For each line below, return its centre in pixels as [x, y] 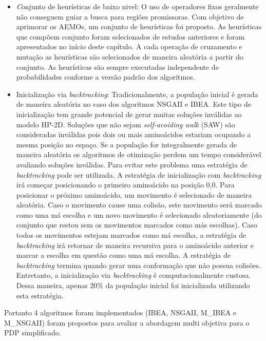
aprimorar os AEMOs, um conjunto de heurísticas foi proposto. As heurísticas [139, 26]
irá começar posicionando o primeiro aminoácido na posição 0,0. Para [125, 185]
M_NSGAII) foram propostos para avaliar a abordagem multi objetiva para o [127, 322]
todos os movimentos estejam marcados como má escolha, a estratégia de [131, 235]
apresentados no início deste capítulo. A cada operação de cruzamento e [129, 46]
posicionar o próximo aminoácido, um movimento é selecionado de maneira [134, 194]
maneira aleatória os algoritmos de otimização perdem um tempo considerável [139, 154]
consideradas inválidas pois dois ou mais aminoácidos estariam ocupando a [134, 134]
